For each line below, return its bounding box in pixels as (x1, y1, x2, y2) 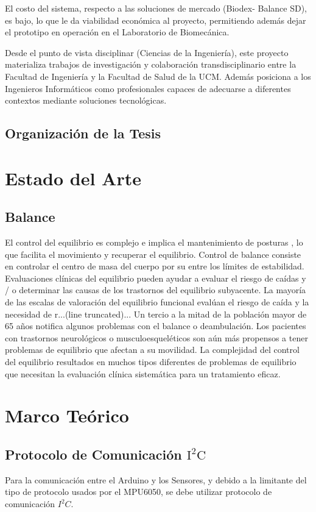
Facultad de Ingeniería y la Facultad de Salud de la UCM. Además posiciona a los (5, 69, 311, 82)
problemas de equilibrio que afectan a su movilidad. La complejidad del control (5, 343, 300, 356)
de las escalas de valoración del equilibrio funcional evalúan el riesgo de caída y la (5, 296, 309, 308)
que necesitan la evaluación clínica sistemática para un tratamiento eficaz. (5, 367, 281, 380)
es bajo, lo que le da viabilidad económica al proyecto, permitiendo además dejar (5, 13, 306, 26)
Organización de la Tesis (5, 124, 161, 143)
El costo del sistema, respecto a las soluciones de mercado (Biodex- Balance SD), (5, 2, 307, 14)
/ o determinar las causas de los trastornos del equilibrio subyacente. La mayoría (5, 283, 306, 296)
